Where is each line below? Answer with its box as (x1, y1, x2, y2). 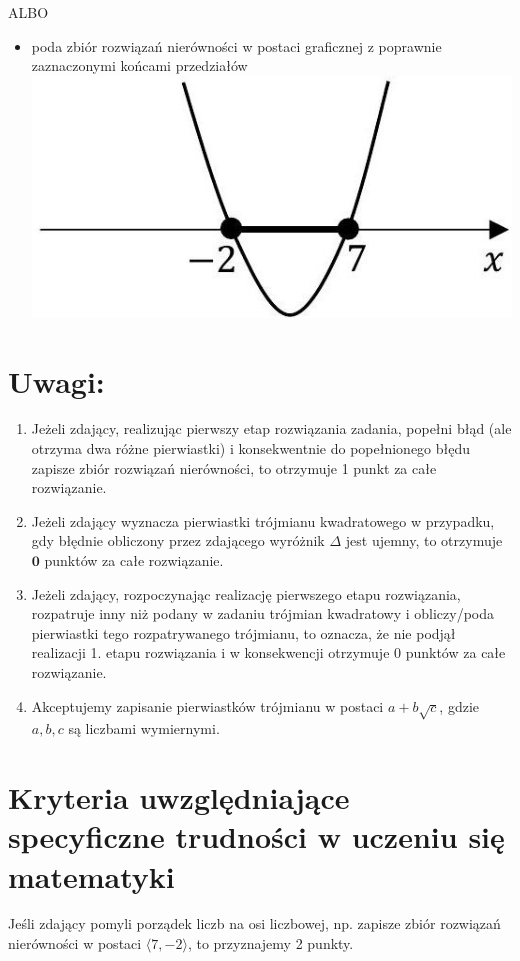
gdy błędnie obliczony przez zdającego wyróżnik (31, 530, 325, 551)
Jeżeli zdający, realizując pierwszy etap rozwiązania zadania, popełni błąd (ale (31, 418, 512, 439)
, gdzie (439, 695, 479, 716)
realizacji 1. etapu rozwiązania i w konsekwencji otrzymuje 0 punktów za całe (31, 642, 506, 663)
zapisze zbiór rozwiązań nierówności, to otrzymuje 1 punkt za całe (31, 457, 437, 478)
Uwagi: (8, 360, 105, 401)
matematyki (8, 855, 175, 896)
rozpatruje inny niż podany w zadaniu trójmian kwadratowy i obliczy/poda (31, 603, 495, 624)
